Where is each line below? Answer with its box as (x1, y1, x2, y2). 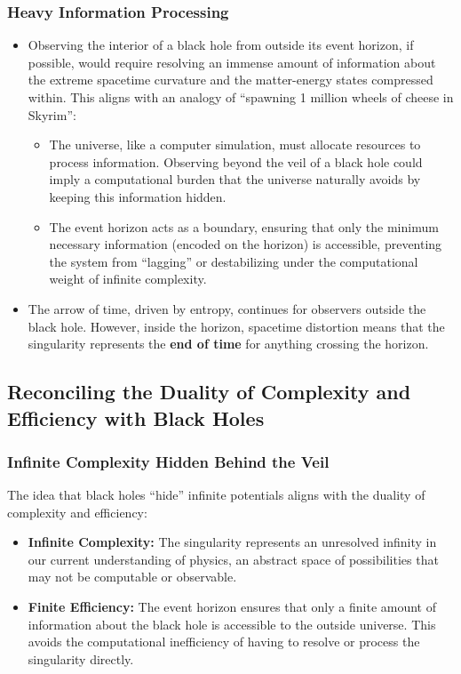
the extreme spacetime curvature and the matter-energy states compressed (28, 70, 433, 89)
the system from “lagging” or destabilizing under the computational (49, 252, 418, 270)
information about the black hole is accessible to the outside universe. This (28, 614, 436, 633)
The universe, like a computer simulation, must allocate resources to (49, 135, 421, 154)
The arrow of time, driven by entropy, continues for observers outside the (28, 299, 426, 317)
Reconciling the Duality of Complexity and (7, 378, 411, 405)
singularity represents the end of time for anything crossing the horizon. (28, 334, 429, 353)
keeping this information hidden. (49, 187, 227, 205)
